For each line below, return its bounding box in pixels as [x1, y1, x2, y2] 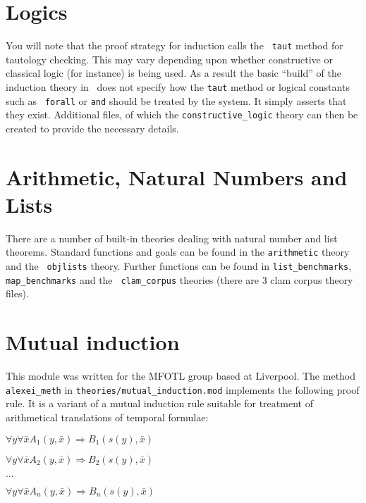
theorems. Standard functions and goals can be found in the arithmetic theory [6, 244, 350, 259]
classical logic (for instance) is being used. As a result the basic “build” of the [6, 66, 341, 80]
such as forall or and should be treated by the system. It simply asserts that [6, 93, 347, 108]
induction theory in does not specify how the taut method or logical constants [6, 79, 350, 94]
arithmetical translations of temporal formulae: [6, 409, 209, 424]
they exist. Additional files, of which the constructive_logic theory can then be [6, 107, 358, 122]
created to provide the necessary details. [6, 120, 179, 135]
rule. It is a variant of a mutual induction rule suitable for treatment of [6, 396, 313, 411]
